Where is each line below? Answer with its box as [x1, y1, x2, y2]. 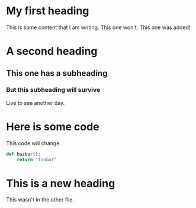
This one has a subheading [6, 68, 108, 78]
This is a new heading [6, 177, 115, 190]
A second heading [6, 44, 98, 58]
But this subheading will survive [6, 86, 101, 94]
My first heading [6, 4, 89, 18]
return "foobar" [17, 156, 57, 162]
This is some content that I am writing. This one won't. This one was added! [6, 24, 191, 31]
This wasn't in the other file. [6, 196, 75, 203]
